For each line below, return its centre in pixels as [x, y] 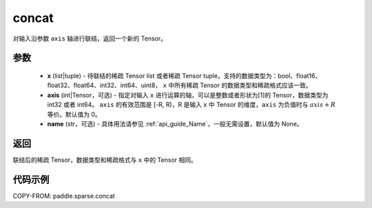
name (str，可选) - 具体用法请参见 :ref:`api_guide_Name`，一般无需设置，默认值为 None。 [175, 124]
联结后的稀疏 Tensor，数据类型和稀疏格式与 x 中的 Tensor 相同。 [105, 160]
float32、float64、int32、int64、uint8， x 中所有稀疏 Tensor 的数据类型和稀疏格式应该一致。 [180, 85]
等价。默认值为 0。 [74, 114]
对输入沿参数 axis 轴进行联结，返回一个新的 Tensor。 [90, 38]
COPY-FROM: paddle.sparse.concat [64, 196]
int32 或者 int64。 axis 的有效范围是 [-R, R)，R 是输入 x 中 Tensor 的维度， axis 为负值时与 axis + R [192, 105]
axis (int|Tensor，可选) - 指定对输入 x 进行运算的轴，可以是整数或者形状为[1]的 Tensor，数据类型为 [188, 95]
